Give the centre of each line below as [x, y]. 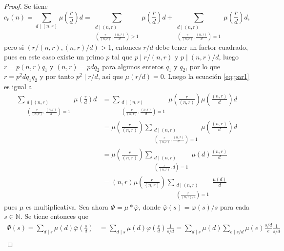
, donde [150, 206]
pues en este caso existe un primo [54, 57]
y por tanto [57, 76]
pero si [14, 47]
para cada [235, 206]
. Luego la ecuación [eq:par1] [206, 76]
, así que [110, 76]
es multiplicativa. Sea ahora [67, 206]
